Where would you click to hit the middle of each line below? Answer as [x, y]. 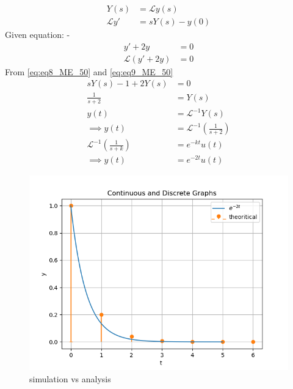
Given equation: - [38, 35]
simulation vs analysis [70, 379]
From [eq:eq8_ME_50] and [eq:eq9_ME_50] [89, 71]
